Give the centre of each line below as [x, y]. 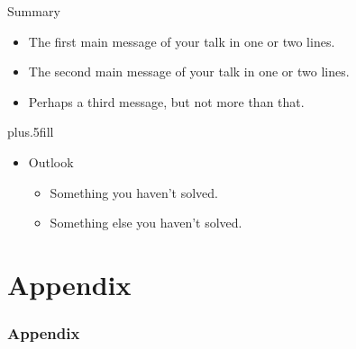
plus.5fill [31, 132]
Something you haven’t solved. [134, 192]
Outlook [51, 161]
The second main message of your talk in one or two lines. [189, 72]
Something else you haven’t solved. [146, 223]
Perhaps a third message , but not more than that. [166, 101]
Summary [34, 11]
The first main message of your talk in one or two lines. [182, 41]
